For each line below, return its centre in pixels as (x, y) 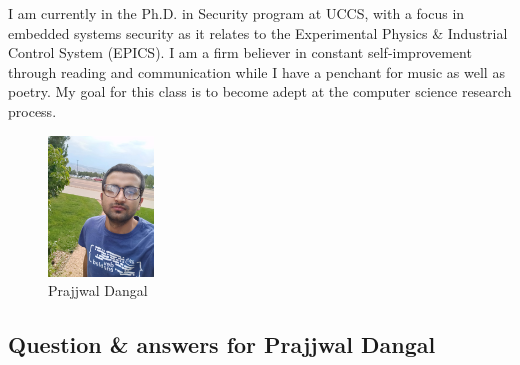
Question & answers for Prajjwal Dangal (222, 344)
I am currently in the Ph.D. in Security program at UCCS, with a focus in (236, 13)
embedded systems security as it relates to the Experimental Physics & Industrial (258, 32)
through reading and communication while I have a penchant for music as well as (256, 71)
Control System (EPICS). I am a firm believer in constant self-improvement (240, 52)
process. (32, 110)
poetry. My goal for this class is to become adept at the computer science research (260, 91)
